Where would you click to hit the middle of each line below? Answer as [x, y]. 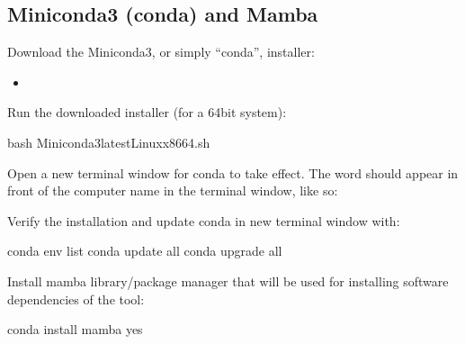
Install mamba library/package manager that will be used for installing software [228, 281]
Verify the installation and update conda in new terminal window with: [204, 220]
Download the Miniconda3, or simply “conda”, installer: [161, 52]
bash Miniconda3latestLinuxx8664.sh [109, 142]
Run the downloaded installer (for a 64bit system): [147, 112]
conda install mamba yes [75, 329]
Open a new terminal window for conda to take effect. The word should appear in [233, 172]
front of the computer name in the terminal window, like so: [173, 190]
